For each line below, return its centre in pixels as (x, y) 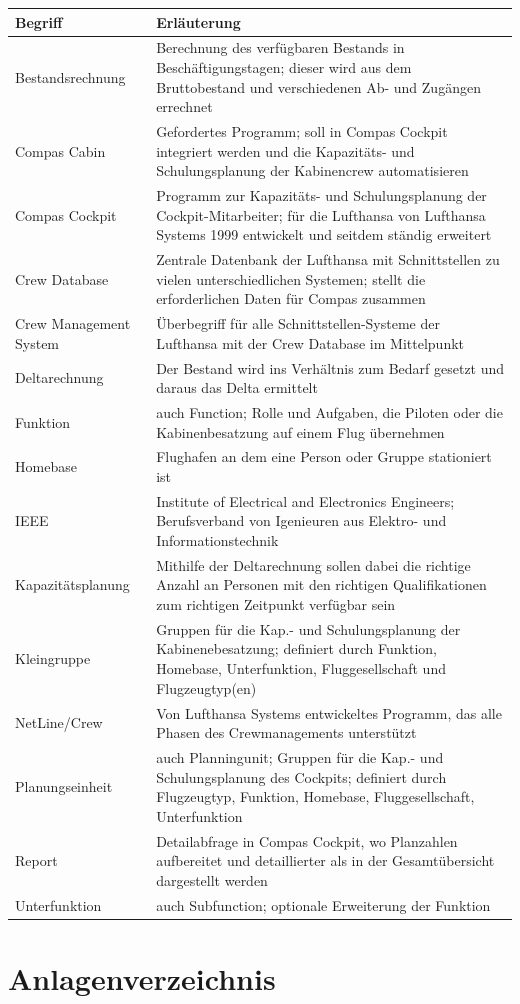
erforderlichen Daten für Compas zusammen (291, 298)
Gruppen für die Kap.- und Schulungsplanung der (308, 628)
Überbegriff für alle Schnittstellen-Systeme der (298, 323)
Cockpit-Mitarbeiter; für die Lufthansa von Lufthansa (321, 214)
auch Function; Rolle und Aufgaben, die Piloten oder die (329, 411)
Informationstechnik (217, 540)
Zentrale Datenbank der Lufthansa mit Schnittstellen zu (328, 259)
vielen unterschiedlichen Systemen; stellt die (291, 278)
